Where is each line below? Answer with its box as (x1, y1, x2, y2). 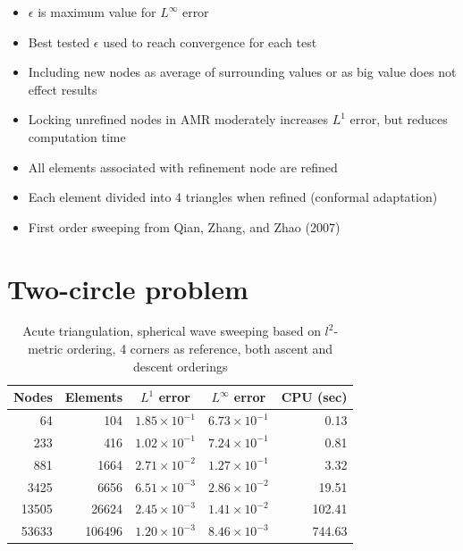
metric (28, 339, 63, 358)
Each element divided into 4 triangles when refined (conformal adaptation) (28, 188, 438, 206)
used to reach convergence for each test (103, 32, 317, 51)
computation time (28, 127, 126, 146)
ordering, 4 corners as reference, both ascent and (66, 339, 333, 358)
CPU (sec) (281, 388, 348, 406)
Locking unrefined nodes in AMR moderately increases (28, 110, 328, 129)
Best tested (28, 32, 90, 51)
